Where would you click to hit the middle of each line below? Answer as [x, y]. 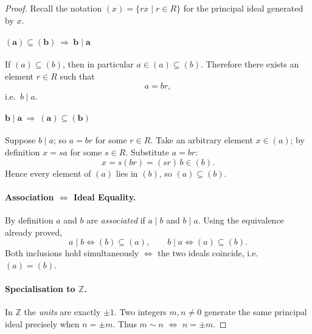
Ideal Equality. [105, 196]
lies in [127, 173]
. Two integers [140, 312]
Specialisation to [40, 288]
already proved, [34, 232]
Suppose [20, 140]
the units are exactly [62, 312]
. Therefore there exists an [250, 64]
